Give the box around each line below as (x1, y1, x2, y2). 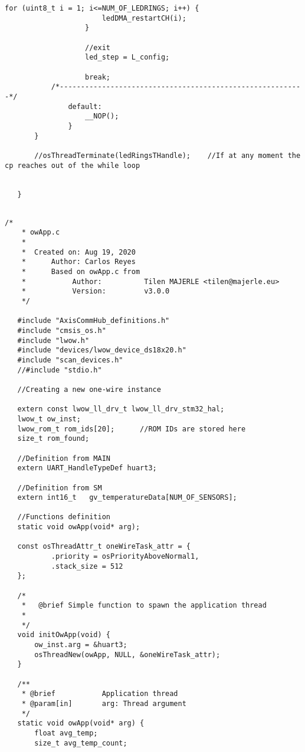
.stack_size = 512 (51, 562, 123, 570)
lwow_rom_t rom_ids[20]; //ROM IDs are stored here (17, 424, 246, 433)
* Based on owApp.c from (21, 268, 140, 276)
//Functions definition (17, 513, 110, 522)
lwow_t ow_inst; (17, 414, 81, 423)
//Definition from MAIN (17, 454, 110, 463)
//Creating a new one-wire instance (17, 385, 161, 394)
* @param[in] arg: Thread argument (21, 699, 186, 708)
